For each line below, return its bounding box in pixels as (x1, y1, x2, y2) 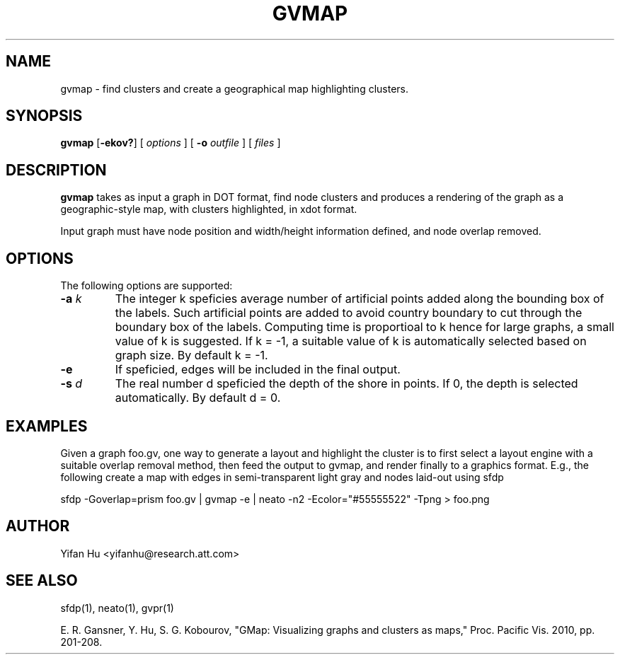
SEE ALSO (6, 572, 78, 590)
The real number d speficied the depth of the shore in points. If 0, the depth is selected (115, 376, 578, 391)
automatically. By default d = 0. (115, 390, 281, 405)
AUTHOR (6, 517, 70, 535)
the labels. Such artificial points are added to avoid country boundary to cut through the (115, 306, 582, 320)
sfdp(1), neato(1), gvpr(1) (60, 601, 174, 614)
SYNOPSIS (6, 107, 83, 125)
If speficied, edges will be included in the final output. (115, 362, 401, 377)
